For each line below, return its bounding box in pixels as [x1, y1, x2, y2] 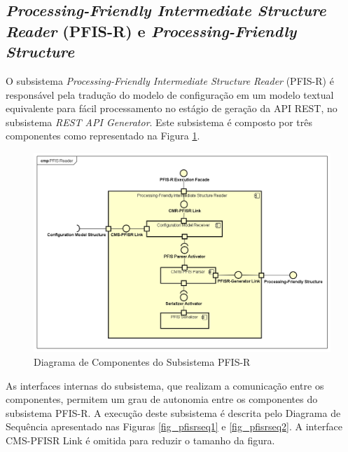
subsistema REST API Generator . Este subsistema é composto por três [6, 114, 313, 129]
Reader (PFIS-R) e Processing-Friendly [6, 20, 297, 41]
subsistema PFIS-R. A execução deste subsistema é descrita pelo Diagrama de [6, 405, 341, 420]
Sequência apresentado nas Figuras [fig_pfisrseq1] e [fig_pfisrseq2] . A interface [6, 419, 342, 434]
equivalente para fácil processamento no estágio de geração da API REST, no [6, 101, 337, 116]
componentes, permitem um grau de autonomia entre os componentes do [6, 392, 318, 406]
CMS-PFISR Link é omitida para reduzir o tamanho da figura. [6, 432, 275, 447]
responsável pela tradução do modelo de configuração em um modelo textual [6, 87, 334, 102]
